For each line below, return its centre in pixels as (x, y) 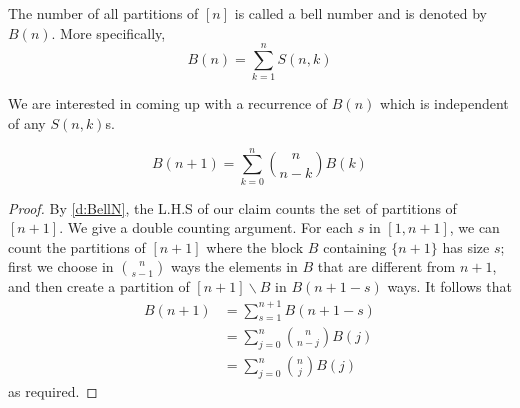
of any (27, 122)
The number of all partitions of (103, 13)
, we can (474, 227)
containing (355, 246)
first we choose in (61, 266)
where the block (255, 246)
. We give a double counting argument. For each (206, 227)
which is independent (444, 103)
